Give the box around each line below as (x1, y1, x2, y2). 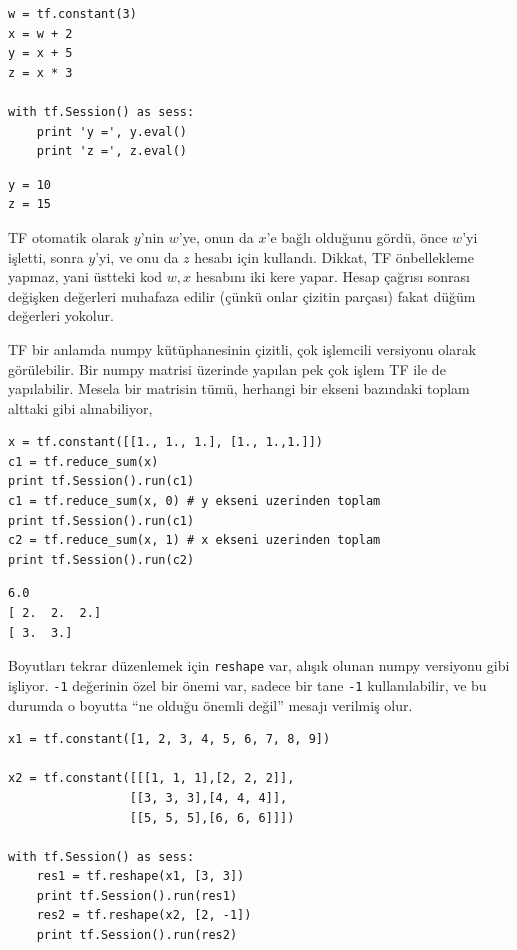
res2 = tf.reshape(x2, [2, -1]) (36, 908, 252, 923)
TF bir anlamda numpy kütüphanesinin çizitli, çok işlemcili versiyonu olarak (8, 338, 477, 359)
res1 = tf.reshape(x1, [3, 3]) (36, 869, 245, 884)
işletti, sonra (8, 246, 84, 267)
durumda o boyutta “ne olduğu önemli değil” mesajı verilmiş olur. (8, 694, 413, 715)
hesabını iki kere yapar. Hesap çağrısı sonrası (195, 266, 471, 287)
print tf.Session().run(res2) (36, 928, 238, 943)
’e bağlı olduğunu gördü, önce (266, 226, 448, 247)
